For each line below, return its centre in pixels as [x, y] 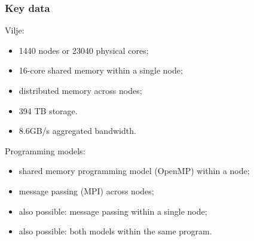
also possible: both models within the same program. [115, 231]
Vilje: [15, 30]
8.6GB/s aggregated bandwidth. [77, 131]
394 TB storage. [48, 110]
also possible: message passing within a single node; [113, 211]
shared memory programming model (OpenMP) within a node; [134, 171]
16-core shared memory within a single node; [101, 70]
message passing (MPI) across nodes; [86, 190]
